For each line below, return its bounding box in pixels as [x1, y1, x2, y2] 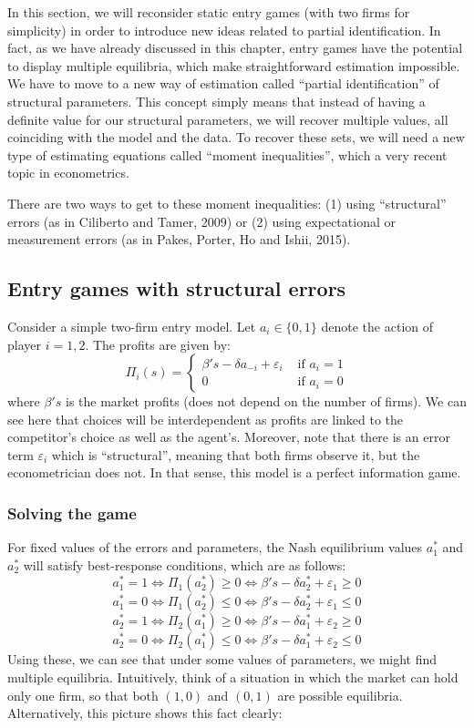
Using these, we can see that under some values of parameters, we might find [7, 650, 438, 669]
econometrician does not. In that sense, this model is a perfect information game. [7, 463, 461, 482]
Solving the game [7, 502, 137, 524]
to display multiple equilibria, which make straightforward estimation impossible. [7, 56, 460, 75]
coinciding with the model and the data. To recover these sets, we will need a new [7, 128, 465, 147]
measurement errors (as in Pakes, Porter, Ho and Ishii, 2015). [7, 230, 351, 249]
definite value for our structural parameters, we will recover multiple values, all [7, 109, 448, 128]
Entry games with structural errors [7, 274, 346, 302]
